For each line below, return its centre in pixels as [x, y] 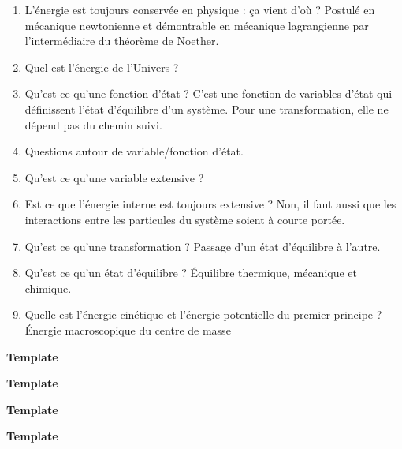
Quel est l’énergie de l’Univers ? [102, 67]
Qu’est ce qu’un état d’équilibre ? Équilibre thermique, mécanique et [191, 273]
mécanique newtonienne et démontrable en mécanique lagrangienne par [197, 25]
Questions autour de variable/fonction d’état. [134, 151]
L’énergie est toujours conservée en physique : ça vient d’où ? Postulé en [200, 9]
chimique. [48, 288]
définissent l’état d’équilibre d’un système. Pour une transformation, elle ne [207, 109]
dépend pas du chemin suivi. [93, 124]
